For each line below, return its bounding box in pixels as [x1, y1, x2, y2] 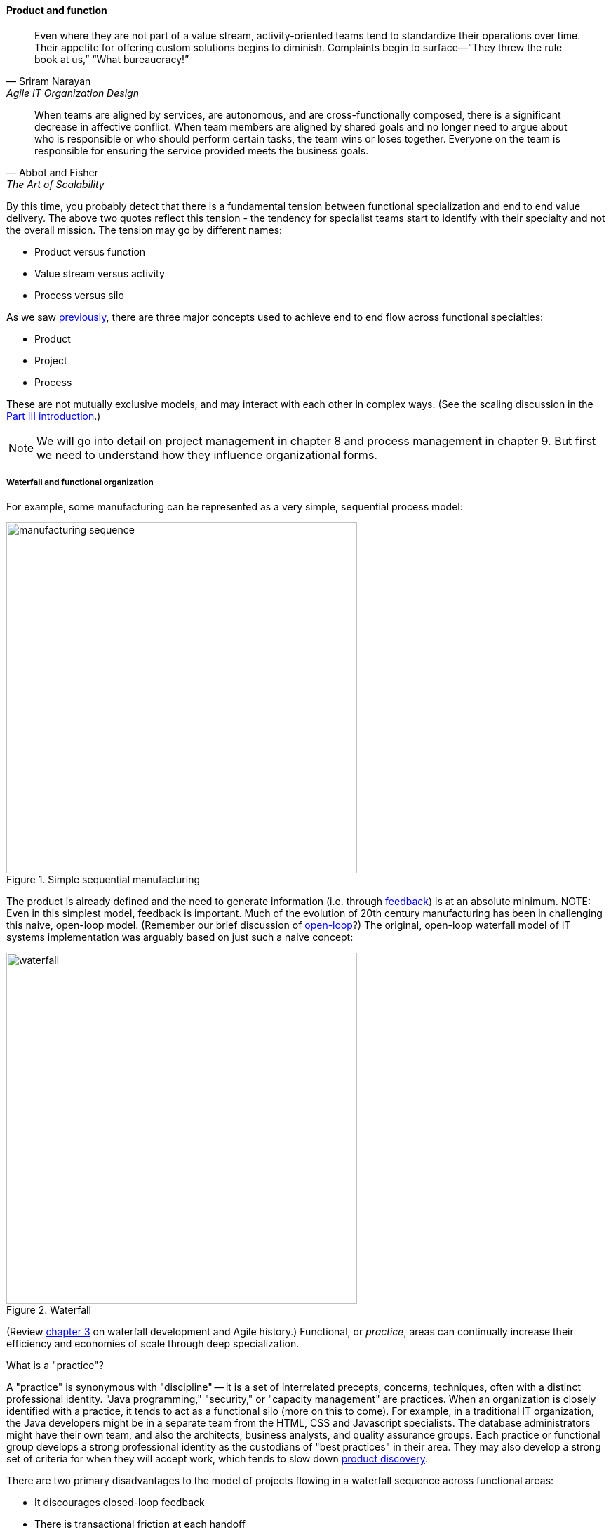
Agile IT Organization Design [6, 86, 139, 99]
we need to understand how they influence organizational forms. [36, 447, 377, 462]
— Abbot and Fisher [6, 166, 99, 178]
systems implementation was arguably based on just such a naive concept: [6, 931, 354, 944]
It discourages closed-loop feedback [34, 1496, 205, 1509]
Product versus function [34, 245, 146, 258]
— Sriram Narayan [6, 74, 91, 87]
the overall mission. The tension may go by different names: [6, 223, 283, 236]
